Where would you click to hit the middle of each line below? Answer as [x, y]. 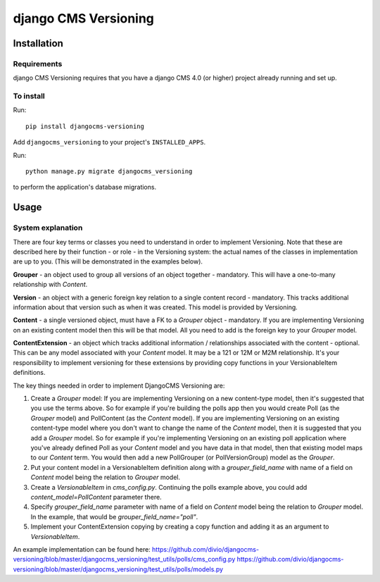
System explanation [48, 228]
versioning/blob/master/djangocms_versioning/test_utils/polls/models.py [118, 569]
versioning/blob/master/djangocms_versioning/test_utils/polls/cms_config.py [124, 559]
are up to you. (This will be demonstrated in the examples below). [108, 261]
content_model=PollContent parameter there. [96, 497]
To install [29, 97]
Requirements [38, 63]
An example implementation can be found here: [82, 549]
